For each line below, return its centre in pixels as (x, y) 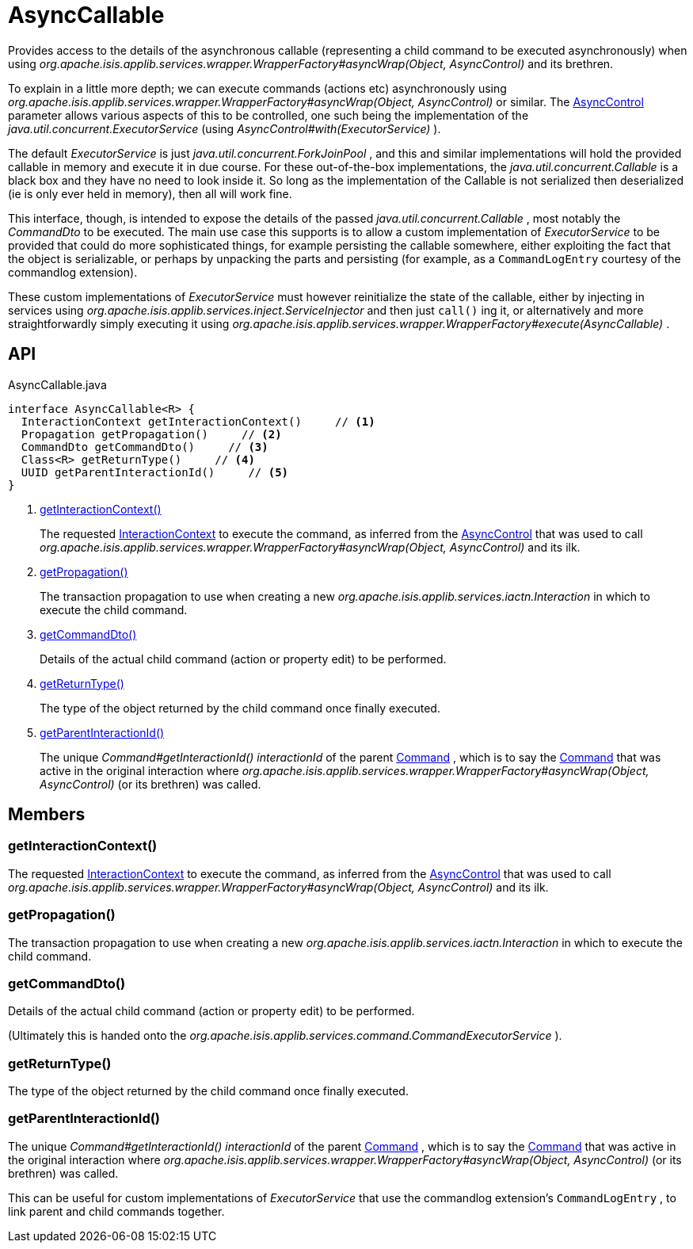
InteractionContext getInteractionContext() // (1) (198, 421)
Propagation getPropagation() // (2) (151, 434)
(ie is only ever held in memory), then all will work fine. (150, 193)
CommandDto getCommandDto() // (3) (145, 447)
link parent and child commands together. (116, 1211)
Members (47, 815)
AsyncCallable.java (57, 384)
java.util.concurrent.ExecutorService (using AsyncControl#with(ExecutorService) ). (225, 128)
